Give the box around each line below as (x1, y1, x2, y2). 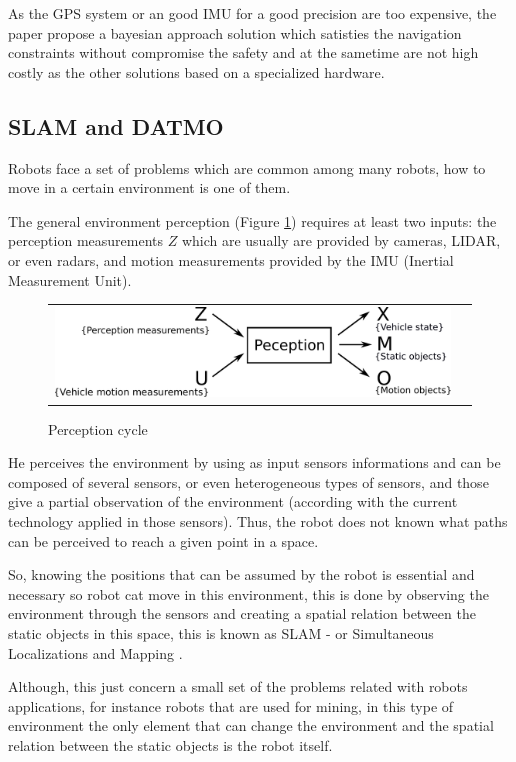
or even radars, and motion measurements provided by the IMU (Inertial (8, 249, 454, 270)
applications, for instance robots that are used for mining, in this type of (8, 695, 454, 716)
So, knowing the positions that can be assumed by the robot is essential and (8, 564, 475, 585)
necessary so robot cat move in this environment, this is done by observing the (8, 583, 489, 604)
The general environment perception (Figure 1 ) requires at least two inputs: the (8, 210, 497, 231)
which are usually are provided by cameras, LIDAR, (181, 230, 501, 251)
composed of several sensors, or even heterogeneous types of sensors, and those (8, 471, 489, 492)
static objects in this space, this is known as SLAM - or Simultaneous (8, 623, 434, 644)
